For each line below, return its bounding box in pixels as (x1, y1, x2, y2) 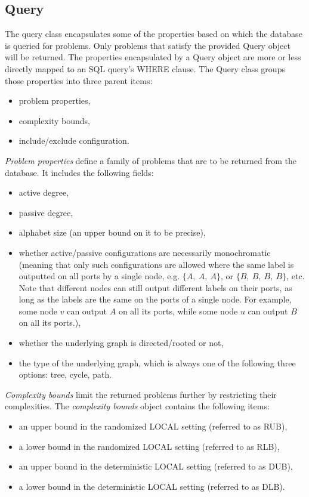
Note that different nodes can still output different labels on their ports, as (18, 281, 292, 294)
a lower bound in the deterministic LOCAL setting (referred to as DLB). (18, 480, 285, 492)
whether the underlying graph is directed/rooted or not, (18, 337, 224, 349)
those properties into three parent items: (5, 74, 153, 87)
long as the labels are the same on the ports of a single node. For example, (18, 293, 292, 305)
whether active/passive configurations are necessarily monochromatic (18, 246, 271, 258)
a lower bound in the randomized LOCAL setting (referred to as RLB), (18, 440, 280, 452)
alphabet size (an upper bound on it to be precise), (18, 226, 206, 239)
